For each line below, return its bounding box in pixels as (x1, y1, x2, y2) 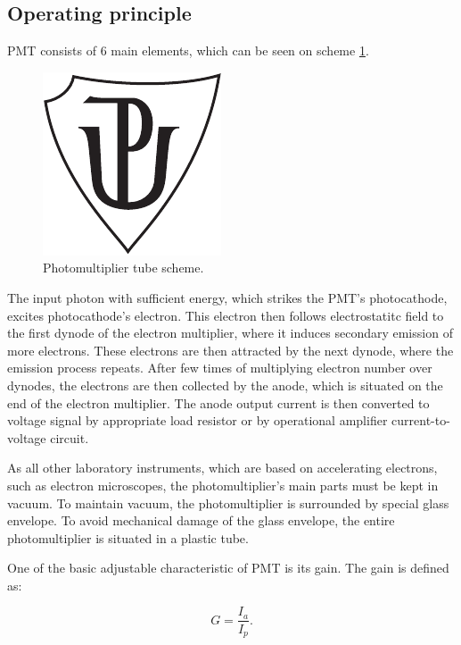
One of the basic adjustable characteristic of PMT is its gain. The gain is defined (7, 558, 449, 577)
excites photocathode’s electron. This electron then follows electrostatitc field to (7, 306, 444, 324)
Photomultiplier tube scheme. (43, 258, 204, 277)
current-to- (391, 411, 450, 430)
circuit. (50, 428, 89, 447)
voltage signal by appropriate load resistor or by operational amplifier (7, 411, 388, 430)
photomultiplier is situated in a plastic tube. (7, 528, 249, 547)
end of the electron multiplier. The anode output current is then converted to (7, 393, 430, 412)
